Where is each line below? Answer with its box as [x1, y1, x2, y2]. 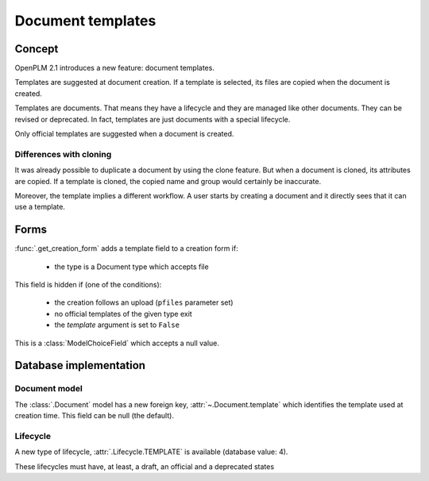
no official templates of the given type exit [54, 309, 192, 318]
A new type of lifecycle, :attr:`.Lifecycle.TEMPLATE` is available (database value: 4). [14, 447, 288, 456]
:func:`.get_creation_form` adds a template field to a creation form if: [14, 244, 238, 253]
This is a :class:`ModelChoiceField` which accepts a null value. [14, 338, 220, 348]
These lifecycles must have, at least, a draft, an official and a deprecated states [14, 461, 274, 471]
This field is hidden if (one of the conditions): [14, 280, 162, 290]
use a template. [14, 202, 65, 212]
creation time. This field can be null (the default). [14, 411, 175, 421]
